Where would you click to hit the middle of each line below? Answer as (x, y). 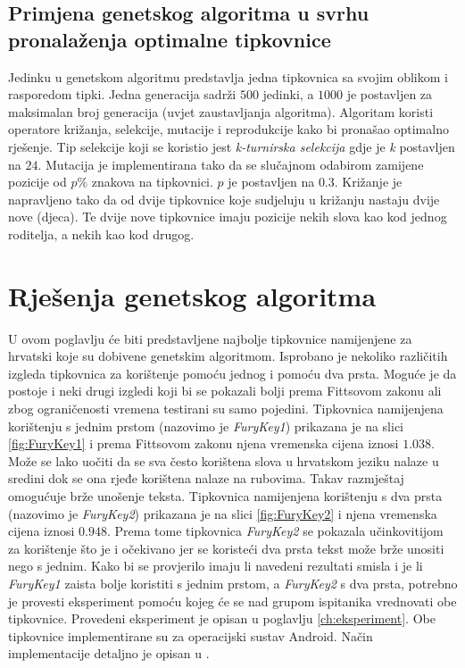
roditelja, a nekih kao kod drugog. (101, 234)
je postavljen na (271, 182)
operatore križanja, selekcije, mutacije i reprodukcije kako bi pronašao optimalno (228, 129)
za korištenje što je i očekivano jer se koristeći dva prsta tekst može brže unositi (226, 548)
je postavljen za (390, 94)
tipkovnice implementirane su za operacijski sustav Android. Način (191, 635)
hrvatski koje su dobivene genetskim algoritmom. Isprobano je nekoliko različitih (228, 356)
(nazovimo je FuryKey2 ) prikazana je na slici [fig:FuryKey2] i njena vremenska (223, 513)
